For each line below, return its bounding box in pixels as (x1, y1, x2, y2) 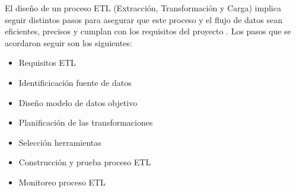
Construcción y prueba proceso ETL (18, 156, 151, 168)
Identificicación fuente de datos (18, 76, 132, 88)
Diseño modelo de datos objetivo (18, 96, 138, 108)
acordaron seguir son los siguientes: (5, 36, 132, 49)
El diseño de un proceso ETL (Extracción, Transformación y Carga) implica (5, 2, 281, 14)
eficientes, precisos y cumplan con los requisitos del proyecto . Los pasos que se (5, 25, 291, 37)
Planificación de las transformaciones (18, 116, 153, 129)
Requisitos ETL (18, 56, 76, 69)
